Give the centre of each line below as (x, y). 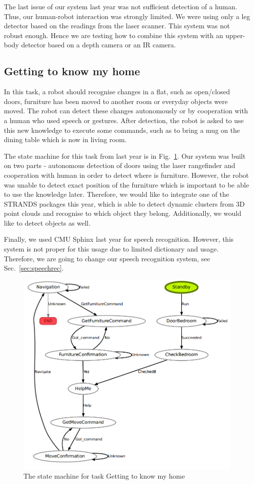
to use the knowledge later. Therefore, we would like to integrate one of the (117, 194)
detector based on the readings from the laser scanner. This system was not (117, 26)
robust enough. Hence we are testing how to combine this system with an (114, 35)
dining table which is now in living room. (65, 139)
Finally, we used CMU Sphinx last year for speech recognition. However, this (119, 239)
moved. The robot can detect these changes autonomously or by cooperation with (126, 111)
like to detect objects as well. (47, 222)
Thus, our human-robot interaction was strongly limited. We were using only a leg (127, 16)
